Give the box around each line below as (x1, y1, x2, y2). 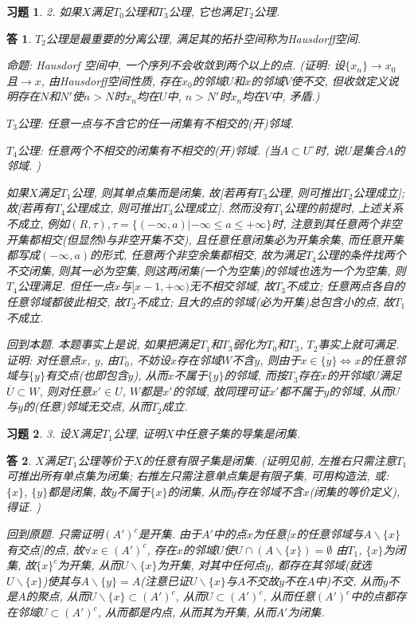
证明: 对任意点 (6, 351, 81, 368)
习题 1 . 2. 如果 (6, 3, 82, 19)
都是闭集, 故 (48, 482, 111, 499)
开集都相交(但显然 (6, 230, 100, 247)
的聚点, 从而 (25, 588, 89, 604)
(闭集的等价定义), (309, 482, 400, 499)
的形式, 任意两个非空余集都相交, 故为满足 (90, 246, 306, 263)
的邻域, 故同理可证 (172, 382, 269, 399)
